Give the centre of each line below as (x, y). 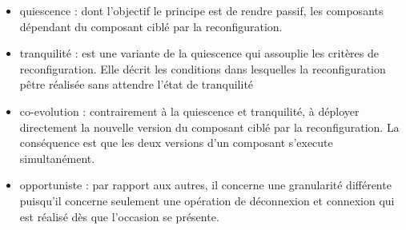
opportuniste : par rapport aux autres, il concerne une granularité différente (205, 185)
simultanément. (57, 158)
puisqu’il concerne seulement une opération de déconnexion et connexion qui (207, 200)
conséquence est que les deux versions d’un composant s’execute (176, 143)
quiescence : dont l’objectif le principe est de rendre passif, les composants (201, 10)
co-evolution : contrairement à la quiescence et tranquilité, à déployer (189, 111)
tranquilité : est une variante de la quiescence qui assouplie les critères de (199, 53)
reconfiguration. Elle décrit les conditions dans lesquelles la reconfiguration (203, 68)
